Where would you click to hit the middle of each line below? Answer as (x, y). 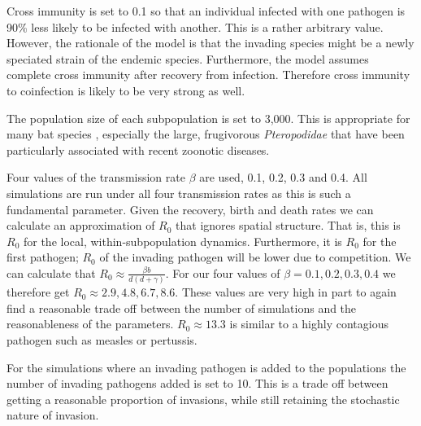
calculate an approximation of (81, 225)
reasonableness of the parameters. (90, 324)
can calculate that (51, 272)
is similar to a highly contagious (309, 324)
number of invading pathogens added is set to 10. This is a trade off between (197, 383)
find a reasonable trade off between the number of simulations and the (182, 307)
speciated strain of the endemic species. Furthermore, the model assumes (188, 58)
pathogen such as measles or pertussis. (102, 340)
